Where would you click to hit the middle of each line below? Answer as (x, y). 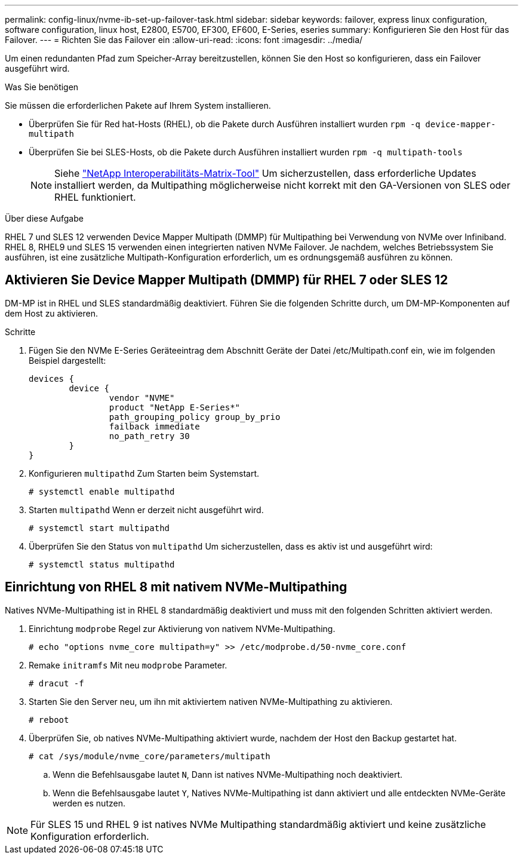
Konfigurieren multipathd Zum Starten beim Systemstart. (144, 473)
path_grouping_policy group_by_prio (195, 417)
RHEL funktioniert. (95, 197)
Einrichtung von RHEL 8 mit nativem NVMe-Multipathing (176, 587)
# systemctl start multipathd (99, 528)
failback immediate (154, 426)
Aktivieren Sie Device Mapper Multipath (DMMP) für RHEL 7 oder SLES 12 (227, 280)
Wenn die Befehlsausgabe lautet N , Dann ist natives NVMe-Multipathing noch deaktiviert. (228, 774)
